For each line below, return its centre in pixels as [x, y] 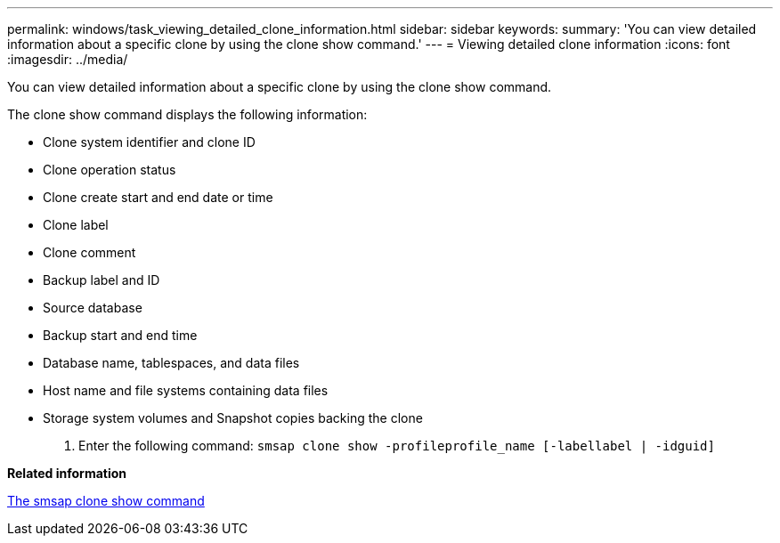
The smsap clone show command [106, 501]
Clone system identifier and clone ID [149, 142]
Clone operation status [110, 170]
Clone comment [89, 252]
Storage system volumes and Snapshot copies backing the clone [233, 418]
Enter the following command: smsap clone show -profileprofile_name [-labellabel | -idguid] [397, 446]
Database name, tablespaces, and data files [171, 363]
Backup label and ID [102, 280]
